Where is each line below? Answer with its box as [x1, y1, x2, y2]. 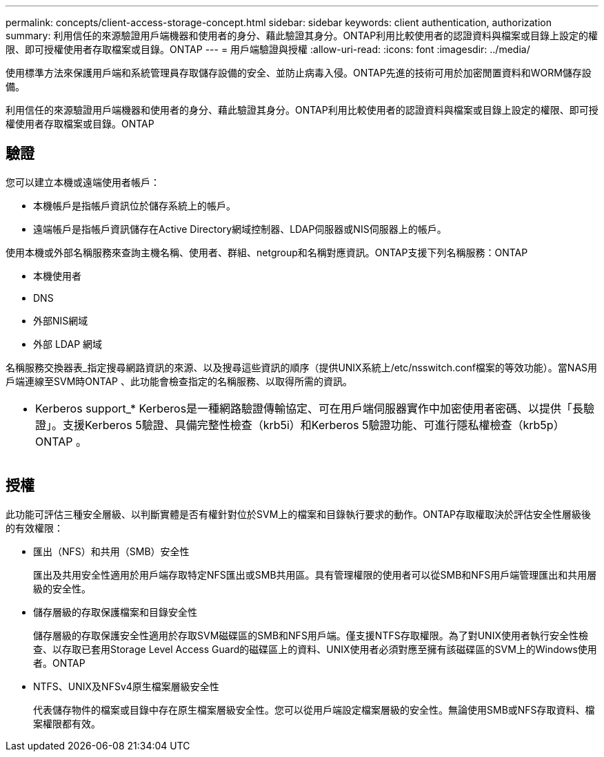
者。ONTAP [33, 656, 85, 669]
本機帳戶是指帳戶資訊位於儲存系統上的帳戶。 [33, 199, 236, 211]
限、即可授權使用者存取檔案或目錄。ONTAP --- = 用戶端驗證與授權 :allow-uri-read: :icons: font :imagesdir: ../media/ [6, 43, 530, 55]
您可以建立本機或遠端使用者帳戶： [6, 176, 160, 188]
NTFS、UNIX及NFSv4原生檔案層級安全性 [33, 680, 219, 692]
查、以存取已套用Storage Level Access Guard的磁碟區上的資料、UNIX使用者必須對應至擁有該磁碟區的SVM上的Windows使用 [33, 643, 597, 655]
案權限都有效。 [33, 717, 101, 729]
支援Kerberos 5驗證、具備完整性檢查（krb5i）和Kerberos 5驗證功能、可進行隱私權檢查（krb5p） [63, 417, 565, 432]
